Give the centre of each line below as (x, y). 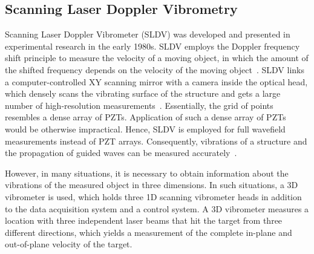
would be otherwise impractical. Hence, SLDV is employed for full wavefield (145, 129)
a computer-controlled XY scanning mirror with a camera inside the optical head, (156, 81)
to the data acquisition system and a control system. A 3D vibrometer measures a (157, 208)
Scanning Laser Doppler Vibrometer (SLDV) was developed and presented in (148, 34)
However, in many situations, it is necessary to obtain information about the (147, 173)
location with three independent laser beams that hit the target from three (144, 220)
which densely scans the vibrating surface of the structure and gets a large (143, 93)
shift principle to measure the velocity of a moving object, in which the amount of (157, 58)
